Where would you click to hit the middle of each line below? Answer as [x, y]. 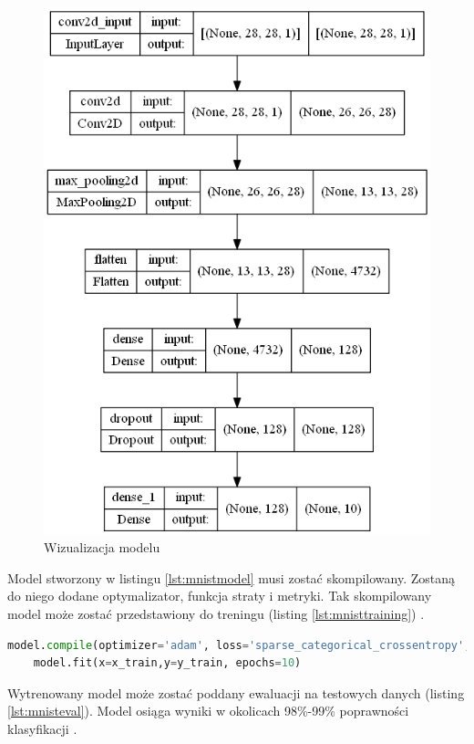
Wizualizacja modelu [102, 547]
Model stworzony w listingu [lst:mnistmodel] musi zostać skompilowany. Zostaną [232, 577]
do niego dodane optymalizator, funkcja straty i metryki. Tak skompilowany [220, 596]
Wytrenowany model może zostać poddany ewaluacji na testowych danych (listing [236, 692]
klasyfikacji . [42, 728]
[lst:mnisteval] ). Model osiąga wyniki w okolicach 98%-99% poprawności [208, 711]
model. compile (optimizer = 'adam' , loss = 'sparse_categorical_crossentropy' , [239, 645]
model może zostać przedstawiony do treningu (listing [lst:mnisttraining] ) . [216, 613]
